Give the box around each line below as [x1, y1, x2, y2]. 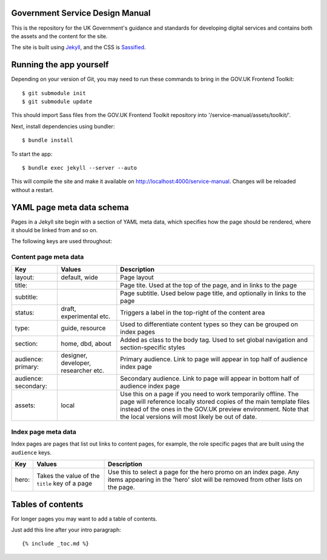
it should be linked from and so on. [11, 227, 98, 234]
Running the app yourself [11, 59, 109, 70]
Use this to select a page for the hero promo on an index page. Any [108, 468, 300, 476]
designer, [61, 351, 88, 359]
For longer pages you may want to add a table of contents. [11, 515, 157, 522]
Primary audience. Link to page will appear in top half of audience [120, 355, 308, 363]
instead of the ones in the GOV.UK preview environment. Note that [120, 405, 309, 413]
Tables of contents [11, 499, 84, 509]
